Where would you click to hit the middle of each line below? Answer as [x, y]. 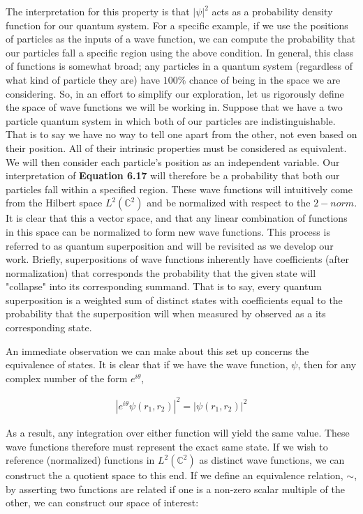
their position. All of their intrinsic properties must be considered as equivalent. [176, 148]
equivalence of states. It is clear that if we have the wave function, [147, 364]
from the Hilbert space [54, 203]
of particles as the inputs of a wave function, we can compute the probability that [181, 39]
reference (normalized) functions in [80, 460]
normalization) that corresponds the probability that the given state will [161, 272]
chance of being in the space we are [265, 79]
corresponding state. [49, 327]
